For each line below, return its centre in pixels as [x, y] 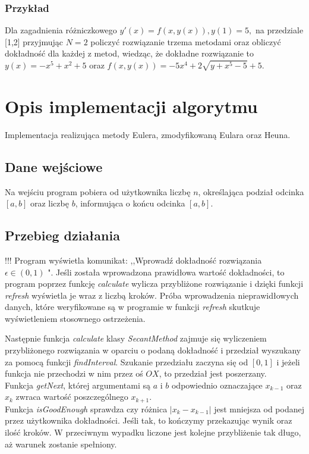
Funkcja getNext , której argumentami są [78, 385]
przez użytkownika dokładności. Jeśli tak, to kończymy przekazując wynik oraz [149, 420]
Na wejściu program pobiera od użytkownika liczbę [98, 191]
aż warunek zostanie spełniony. [61, 444]
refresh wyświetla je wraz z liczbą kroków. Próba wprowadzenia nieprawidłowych [152, 295]
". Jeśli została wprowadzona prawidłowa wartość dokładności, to [166, 272]
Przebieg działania [62, 235]
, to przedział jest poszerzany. [213, 373]
